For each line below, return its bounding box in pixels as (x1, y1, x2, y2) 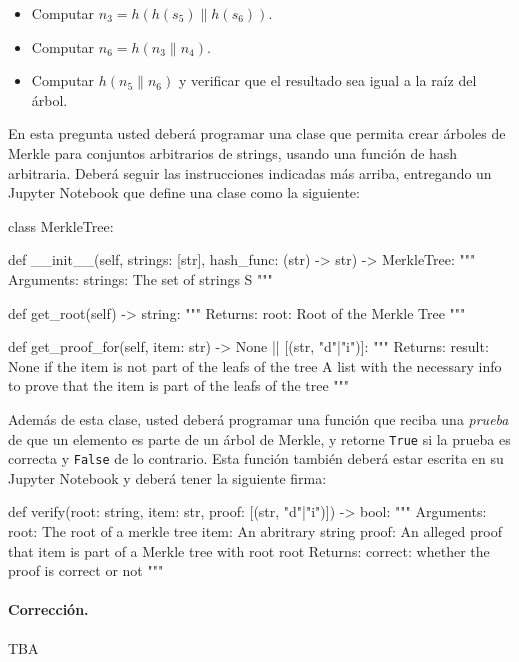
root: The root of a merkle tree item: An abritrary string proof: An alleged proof (8, 521, 503, 541)
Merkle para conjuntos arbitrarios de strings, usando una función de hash (8, 142, 458, 163)
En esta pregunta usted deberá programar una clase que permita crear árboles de (8, 123, 506, 144)
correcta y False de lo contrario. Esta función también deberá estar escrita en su (8, 448, 504, 469)
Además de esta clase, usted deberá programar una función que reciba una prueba (8, 408, 509, 429)
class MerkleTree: (8, 215, 114, 236)
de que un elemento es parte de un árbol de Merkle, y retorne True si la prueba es (8, 428, 511, 449)
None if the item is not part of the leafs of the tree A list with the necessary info (8, 355, 502, 376)
